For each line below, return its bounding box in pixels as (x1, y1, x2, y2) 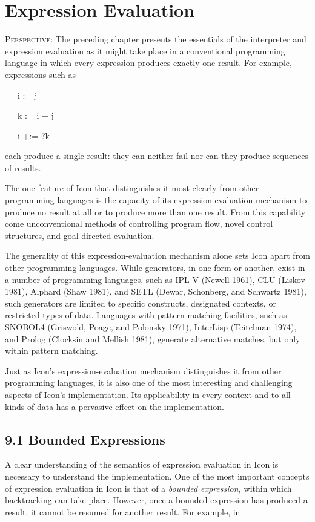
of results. (5, 161, 41, 174)
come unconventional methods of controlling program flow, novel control (5, 217, 273, 230)
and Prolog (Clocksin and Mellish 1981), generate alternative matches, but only (5, 332, 300, 345)
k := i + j (17, 109, 54, 122)
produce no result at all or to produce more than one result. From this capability (5, 205, 306, 218)
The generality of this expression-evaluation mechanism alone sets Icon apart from (5, 249, 310, 262)
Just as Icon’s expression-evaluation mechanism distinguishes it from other (5, 364, 282, 377)
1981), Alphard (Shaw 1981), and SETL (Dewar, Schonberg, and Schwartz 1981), (5, 285, 307, 298)
